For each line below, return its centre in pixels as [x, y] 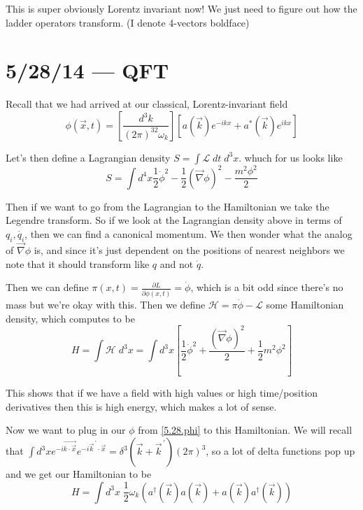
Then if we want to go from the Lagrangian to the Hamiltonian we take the [168, 206]
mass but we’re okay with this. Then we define [106, 305]
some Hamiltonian [305, 305]
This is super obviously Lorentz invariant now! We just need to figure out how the [181, 8]
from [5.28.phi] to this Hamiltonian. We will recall [245, 430]
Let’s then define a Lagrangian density [88, 157]
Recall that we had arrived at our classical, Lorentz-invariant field [147, 104]
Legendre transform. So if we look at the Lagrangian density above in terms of [174, 220]
